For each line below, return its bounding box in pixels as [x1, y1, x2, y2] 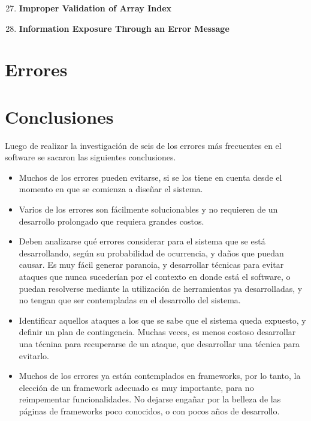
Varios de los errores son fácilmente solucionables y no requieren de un [19, 203, 278, 216]
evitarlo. [19, 349, 50, 362]
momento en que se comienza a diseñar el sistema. [19, 183, 203, 195]
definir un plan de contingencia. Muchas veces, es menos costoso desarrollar [19, 326, 296, 338]
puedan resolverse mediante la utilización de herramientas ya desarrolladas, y [19, 282, 303, 294]
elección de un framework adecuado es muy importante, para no [19, 381, 254, 393]
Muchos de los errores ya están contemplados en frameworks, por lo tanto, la [19, 369, 301, 382]
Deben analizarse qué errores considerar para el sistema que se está [19, 235, 265, 247]
